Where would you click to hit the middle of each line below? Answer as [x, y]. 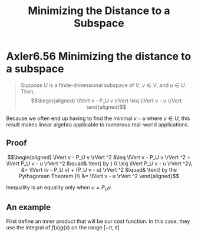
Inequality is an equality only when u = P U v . [59, 188]
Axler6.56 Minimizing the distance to [99, 56]
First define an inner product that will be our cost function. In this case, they [98, 221]
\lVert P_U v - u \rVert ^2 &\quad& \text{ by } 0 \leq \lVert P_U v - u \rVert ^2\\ [99, 163]
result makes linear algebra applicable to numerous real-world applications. [98, 124]
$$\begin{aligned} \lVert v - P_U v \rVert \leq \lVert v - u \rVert [106, 101]
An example [29, 207]
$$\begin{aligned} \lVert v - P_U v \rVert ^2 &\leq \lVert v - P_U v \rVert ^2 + [99, 157]
